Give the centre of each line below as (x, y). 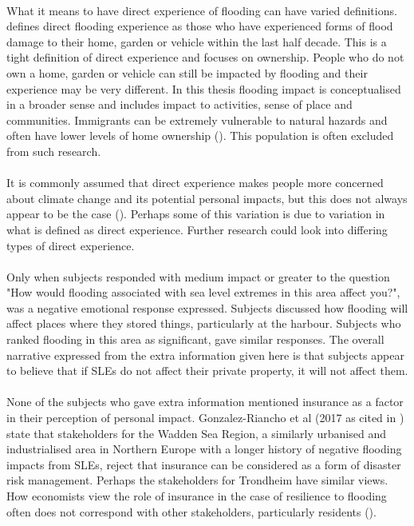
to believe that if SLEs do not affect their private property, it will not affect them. (207, 371)
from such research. (54, 151)
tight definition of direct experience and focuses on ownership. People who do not (205, 57)
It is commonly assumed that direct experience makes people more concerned (195, 183)
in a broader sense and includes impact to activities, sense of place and (179, 104)
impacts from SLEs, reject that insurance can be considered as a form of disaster (204, 464)
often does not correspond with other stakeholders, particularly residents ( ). (191, 511)
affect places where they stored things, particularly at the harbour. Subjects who (204, 323)
